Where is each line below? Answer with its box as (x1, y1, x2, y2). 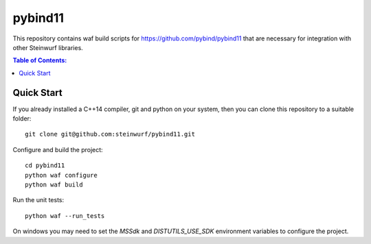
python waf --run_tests (25, 212, 105, 219)
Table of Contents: (12, 56, 67, 64)
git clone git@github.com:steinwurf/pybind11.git (25, 130, 196, 138)
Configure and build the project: (12, 145, 103, 154)
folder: (12, 114, 32, 123)
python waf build (25, 180, 83, 188)
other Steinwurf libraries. (12, 43, 84, 51)
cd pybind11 (25, 162, 65, 169)
